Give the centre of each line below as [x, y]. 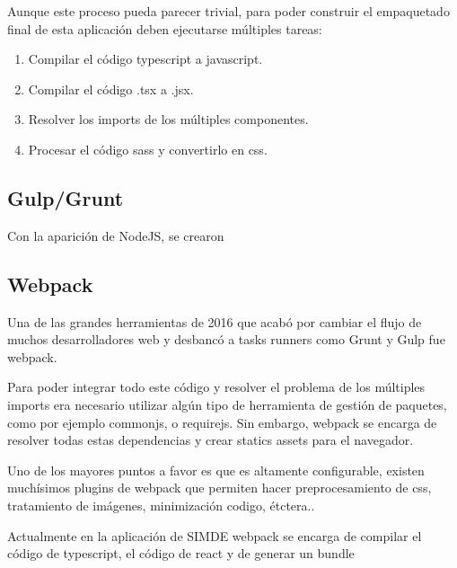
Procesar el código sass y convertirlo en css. [148, 149]
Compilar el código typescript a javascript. [145, 59]
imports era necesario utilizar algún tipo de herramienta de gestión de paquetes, [227, 404]
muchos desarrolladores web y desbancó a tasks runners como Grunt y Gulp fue [226, 339]
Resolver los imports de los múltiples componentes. [168, 119]
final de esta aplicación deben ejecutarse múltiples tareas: [165, 28]
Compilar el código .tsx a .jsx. [111, 89]
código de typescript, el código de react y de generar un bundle [181, 553]
